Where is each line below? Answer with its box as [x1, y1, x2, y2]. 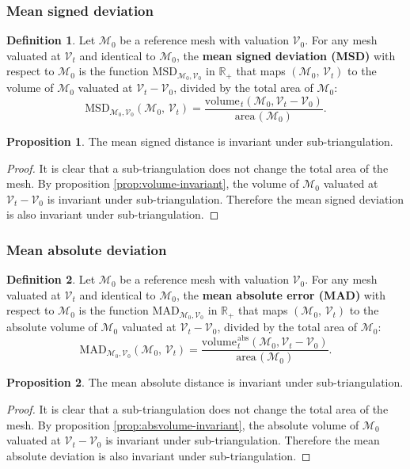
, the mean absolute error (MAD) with [176, 286, 386, 303]
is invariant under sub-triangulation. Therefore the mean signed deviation [47, 190, 404, 207]
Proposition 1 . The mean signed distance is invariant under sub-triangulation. [6, 132, 393, 149]
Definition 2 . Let [6, 271, 96, 288]
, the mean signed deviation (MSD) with [176, 47, 396, 63]
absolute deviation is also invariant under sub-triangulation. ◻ [6, 447, 311, 463]
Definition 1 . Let [6, 32, 96, 48]
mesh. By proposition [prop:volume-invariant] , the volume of [6, 175, 299, 192]
